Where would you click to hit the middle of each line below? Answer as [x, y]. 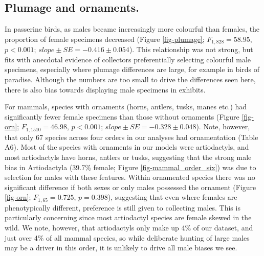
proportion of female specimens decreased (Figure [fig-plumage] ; [105, 39]
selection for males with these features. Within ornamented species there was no [130, 177]
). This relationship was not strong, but [191, 49]
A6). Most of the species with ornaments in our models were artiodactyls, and [127, 147]
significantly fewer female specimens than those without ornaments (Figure [122, 116]
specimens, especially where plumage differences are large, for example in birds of [132, 69]
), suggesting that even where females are [172, 197]
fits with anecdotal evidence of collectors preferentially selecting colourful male [128, 59]
